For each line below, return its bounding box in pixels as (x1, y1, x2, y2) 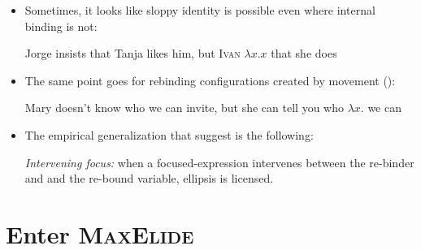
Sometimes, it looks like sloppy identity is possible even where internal (24, 2, 375, 18)
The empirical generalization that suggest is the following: (24, 126, 314, 143)
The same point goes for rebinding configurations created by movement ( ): (24, 71, 396, 88)
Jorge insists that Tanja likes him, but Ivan (24, 45, 241, 62)
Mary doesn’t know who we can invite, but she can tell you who (24, 99, 344, 116)
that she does (271, 45, 337, 62)
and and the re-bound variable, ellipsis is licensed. (24, 170, 274, 187)
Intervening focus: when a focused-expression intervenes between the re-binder (24, 153, 414, 170)
